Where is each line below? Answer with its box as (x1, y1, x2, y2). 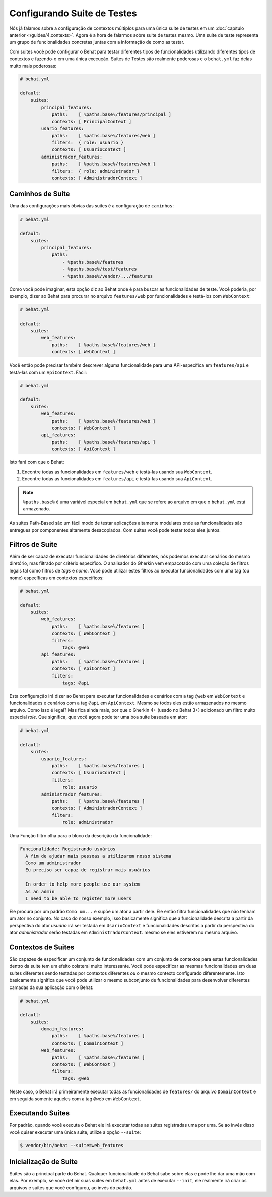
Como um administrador (25, 860, 82, 866)
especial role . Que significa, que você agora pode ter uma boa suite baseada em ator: (9, 714, 187, 720)
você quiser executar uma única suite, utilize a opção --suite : (9, 1129, 141, 1135)
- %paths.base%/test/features (62, 266, 137, 272)
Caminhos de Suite (9, 190, 70, 198)
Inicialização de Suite (9, 1157, 78, 1166)
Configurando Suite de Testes (9, 8, 137, 19)
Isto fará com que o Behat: (9, 459, 64, 465)
